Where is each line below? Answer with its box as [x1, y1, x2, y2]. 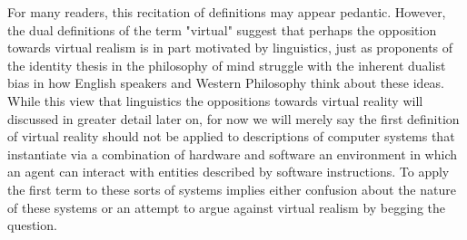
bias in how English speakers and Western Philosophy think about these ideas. [7, 73, 445, 92]
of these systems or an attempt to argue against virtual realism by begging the [7, 197, 446, 216]
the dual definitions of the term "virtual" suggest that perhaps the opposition [7, 20, 437, 39]
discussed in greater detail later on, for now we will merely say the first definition [7, 109, 460, 128]
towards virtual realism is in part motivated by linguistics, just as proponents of [7, 38, 453, 57]
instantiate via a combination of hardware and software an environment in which [7, 144, 457, 163]
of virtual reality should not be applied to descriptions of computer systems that [7, 127, 455, 146]
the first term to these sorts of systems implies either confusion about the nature [7, 179, 456, 198]
